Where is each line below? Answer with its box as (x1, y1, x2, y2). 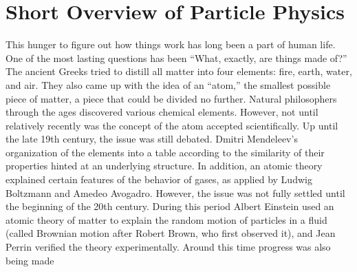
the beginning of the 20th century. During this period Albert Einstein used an (6, 199, 334, 213)
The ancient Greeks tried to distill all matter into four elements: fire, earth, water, (6, 64, 352, 79)
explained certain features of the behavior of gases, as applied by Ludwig (6, 172, 312, 187)
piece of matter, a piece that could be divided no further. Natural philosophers (6, 91, 337, 105)
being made (6, 253, 54, 267)
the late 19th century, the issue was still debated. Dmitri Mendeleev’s (6, 132, 298, 146)
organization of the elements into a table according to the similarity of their (6, 145, 325, 159)
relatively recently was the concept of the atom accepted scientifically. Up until (6, 118, 338, 132)
